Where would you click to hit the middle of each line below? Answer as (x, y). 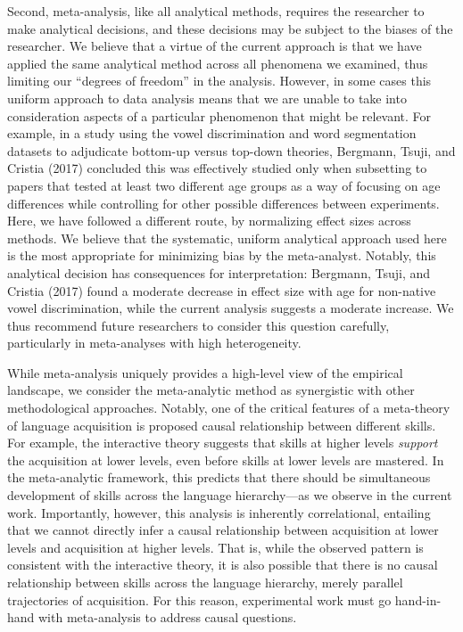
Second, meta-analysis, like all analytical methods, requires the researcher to (216, 11)
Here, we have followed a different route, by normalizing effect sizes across (209, 221)
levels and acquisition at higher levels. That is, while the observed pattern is (215, 547)
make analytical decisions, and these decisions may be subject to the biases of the (230, 28)
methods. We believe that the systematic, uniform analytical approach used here (227, 238)
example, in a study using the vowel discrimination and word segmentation (212, 133)
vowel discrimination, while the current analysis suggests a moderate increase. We (231, 308)
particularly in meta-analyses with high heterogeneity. (154, 343)
